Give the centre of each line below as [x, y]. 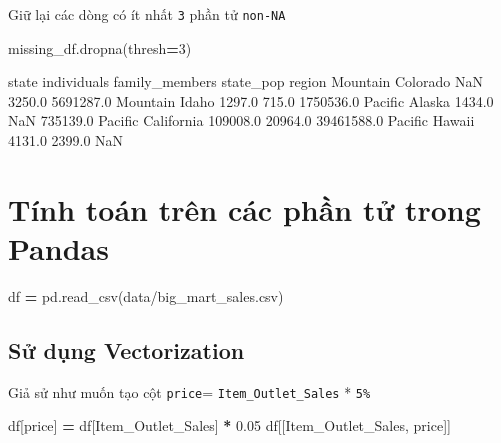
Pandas [58, 248]
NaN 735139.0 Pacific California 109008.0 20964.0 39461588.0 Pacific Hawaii [241, 120]
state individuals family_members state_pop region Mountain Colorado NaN [245, 81]
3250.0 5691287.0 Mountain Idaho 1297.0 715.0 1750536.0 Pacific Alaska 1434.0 [251, 100]
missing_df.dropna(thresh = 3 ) [100, 47]
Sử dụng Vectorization [126, 349]
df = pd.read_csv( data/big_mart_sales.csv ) [146, 295]
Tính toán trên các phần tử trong [244, 208]
